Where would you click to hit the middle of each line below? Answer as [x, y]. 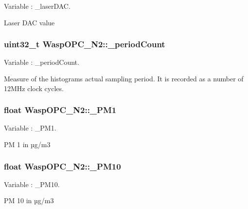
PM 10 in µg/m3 [29, 200]
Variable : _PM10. [32, 184]
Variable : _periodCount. [42, 62]
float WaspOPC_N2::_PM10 [62, 166]
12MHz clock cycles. [34, 88]
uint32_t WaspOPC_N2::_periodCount [85, 44]
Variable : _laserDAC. [37, 6]
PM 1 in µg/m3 [27, 144]
